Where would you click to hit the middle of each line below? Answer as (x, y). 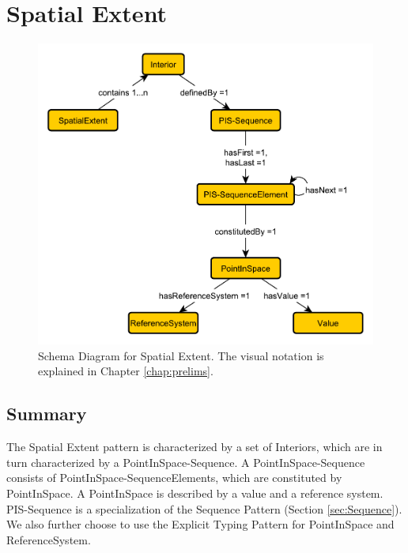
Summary (47, 414)
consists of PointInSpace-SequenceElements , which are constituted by (174, 478)
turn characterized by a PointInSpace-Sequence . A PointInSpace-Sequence (186, 462)
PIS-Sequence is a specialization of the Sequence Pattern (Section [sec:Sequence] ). (204, 508)
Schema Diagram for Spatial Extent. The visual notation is (181, 355)
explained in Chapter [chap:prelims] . (126, 371)
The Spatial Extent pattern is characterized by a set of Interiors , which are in (195, 447)
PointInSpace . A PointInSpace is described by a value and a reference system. (195, 493)
